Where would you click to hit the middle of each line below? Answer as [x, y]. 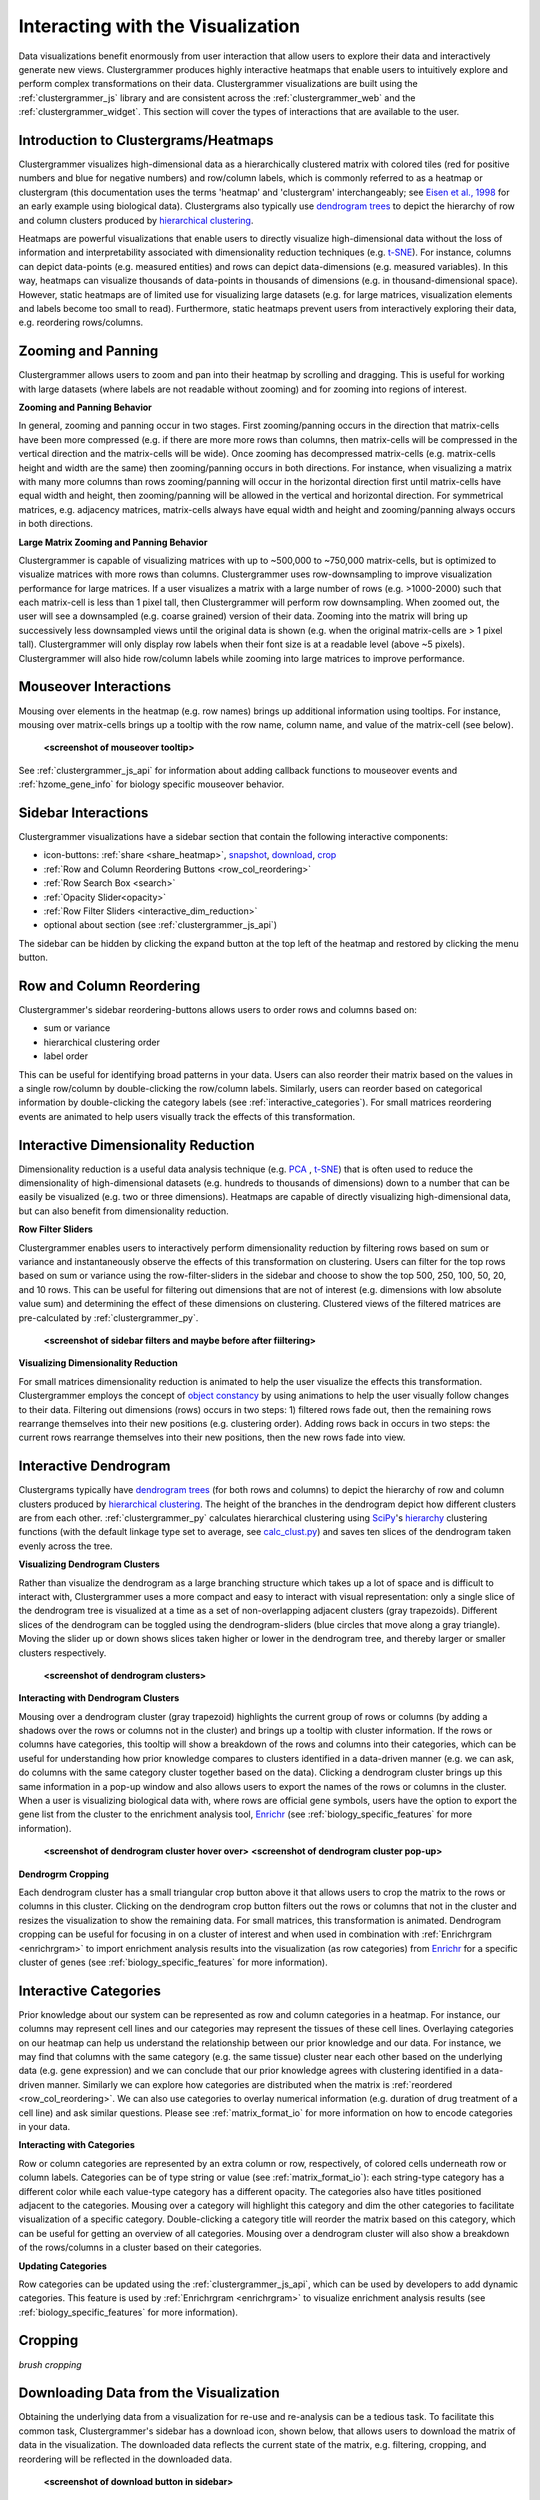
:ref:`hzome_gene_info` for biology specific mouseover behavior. [151, 784]
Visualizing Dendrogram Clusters [89, 1564]
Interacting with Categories [76, 2145]
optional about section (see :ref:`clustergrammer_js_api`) [160, 925]
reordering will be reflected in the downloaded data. [125, 2459]
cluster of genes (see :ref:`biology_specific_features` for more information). [173, 1962]
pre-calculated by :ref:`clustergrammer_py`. [108, 1317]
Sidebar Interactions [83, 812]
